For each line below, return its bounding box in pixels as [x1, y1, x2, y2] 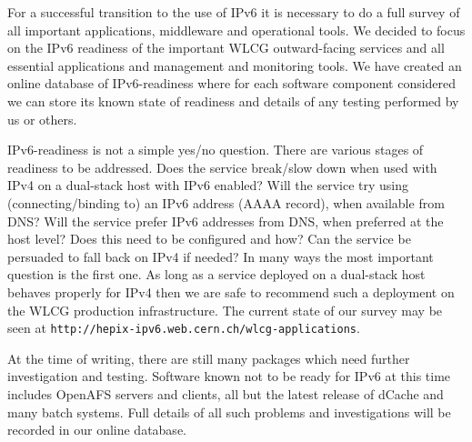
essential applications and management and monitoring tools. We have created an [7, 55, 462, 75]
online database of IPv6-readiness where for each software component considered [7, 74, 457, 93]
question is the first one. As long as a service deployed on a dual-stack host [7, 265, 426, 284]
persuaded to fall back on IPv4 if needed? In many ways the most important [7, 246, 434, 266]
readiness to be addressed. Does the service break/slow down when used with [7, 157, 437, 176]
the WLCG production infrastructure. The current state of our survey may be [7, 300, 443, 319]
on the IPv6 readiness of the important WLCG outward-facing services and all [7, 38, 445, 57]
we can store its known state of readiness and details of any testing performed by [7, 91, 459, 110]
